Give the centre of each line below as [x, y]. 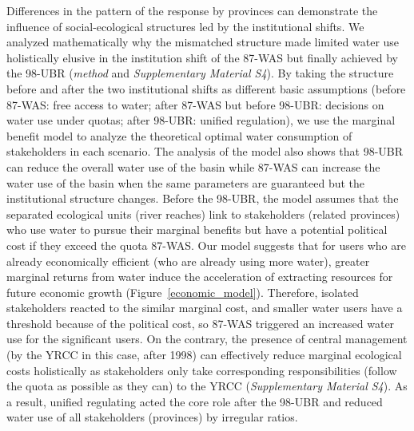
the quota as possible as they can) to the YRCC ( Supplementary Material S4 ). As [207, 386]
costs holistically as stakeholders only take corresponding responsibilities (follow [202, 370]
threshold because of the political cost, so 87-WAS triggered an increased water [201, 323]
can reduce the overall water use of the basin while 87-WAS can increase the [193, 166]
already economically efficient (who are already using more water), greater [188, 261]
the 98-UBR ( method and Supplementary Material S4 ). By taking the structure [200, 73]
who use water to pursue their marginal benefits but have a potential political [197, 229]
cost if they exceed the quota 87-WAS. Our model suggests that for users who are [206, 245]
